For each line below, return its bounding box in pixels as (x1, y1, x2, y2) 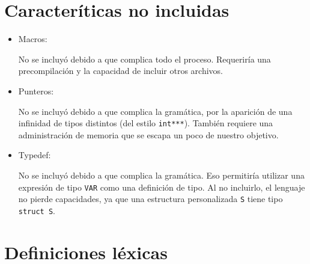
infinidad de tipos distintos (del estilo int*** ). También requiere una (18, 117, 273, 129)
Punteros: (18, 84, 54, 97)
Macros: (18, 32, 47, 45)
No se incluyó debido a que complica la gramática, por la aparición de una (18, 105, 293, 117)
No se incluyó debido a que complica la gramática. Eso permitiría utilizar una (18, 168, 305, 181)
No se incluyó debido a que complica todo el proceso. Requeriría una (18, 52, 271, 65)
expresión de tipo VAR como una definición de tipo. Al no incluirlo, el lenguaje (18, 180, 305, 193)
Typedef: (18, 149, 51, 161)
